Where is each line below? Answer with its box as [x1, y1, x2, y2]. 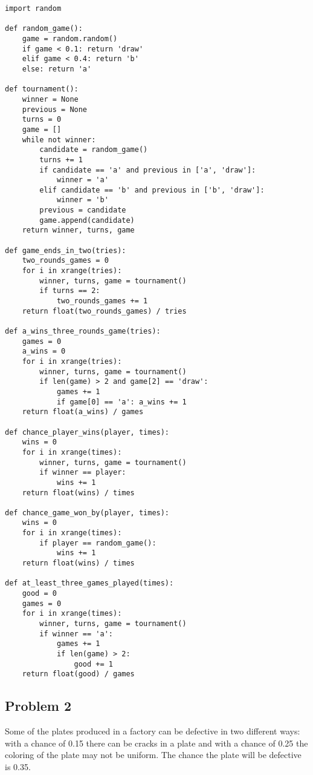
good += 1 [74, 659, 113, 668]
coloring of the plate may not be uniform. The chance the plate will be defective [5, 748, 302, 761]
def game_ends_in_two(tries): [5, 246, 126, 255]
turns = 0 [22, 115, 62, 124]
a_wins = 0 [22, 347, 66, 356]
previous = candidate [39, 206, 126, 215]
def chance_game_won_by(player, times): [5, 508, 170, 517]
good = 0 [22, 589, 57, 598]
